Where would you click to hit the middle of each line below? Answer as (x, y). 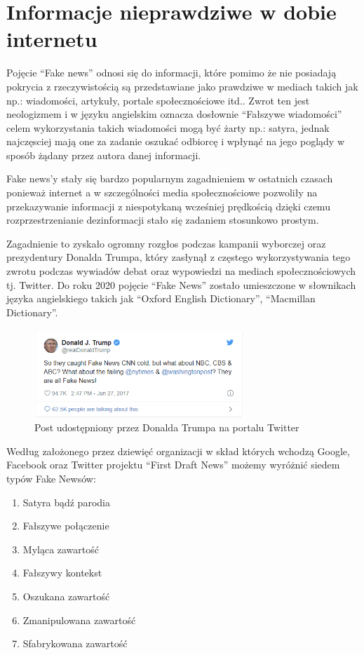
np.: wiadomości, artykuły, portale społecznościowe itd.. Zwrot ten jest (158, 100)
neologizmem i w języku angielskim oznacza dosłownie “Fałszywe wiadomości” (174, 114)
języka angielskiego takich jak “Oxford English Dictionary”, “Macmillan (161, 298)
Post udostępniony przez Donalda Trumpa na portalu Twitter (167, 427)
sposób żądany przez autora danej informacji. (104, 155)
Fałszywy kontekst (62, 573)
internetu (52, 39)
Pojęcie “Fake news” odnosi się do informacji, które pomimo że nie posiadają (171, 73)
